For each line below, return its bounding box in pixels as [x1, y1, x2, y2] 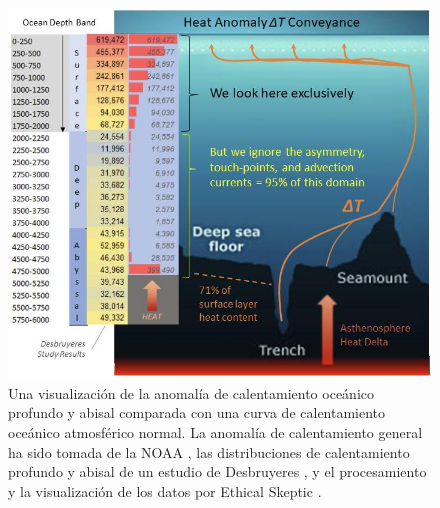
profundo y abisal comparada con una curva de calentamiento [8, 402, 386, 423]
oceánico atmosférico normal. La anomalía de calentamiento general [8, 421, 423, 442]
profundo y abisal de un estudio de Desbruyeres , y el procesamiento [8, 461, 427, 482]
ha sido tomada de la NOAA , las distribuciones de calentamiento [8, 441, 410, 462]
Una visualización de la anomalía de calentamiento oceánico [8, 382, 375, 403]
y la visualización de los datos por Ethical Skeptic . [8, 480, 322, 501]
